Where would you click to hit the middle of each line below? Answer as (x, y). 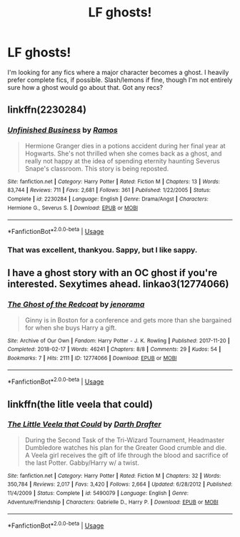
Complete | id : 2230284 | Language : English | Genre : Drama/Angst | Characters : (108, 199)
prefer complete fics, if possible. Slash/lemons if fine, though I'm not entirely (120, 80)
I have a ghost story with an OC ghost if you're (112, 273)
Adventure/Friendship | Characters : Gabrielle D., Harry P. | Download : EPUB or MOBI (113, 502)
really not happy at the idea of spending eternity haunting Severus (122, 160)
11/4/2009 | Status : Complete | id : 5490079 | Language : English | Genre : (98, 493)
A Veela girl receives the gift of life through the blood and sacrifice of (126, 455)
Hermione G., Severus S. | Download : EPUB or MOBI (72, 208)
